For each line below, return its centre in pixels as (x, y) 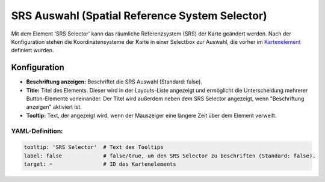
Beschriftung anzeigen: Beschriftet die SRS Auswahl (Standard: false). (114, 82)
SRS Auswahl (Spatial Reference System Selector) (139, 16)
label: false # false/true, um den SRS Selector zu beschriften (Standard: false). (170, 156)
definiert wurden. (32, 50)
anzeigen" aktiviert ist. (54, 107)
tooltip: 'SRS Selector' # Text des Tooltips (94, 147)
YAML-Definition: (37, 131)
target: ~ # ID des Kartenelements (100, 164)
